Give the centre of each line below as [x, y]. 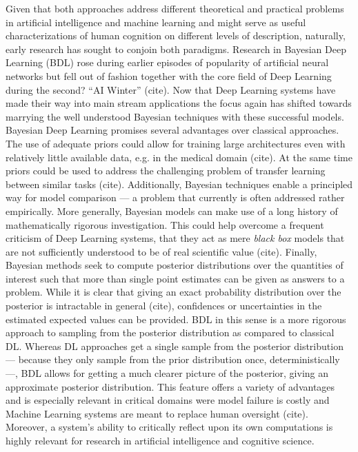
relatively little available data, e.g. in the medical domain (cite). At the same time [179, 157]
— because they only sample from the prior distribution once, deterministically [173, 359]
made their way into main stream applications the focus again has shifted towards [179, 103]
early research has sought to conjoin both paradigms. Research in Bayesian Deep [176, 49]
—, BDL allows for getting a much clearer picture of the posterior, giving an [167, 373]
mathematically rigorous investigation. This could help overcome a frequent [165, 224]
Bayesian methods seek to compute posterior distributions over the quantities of [175, 265]
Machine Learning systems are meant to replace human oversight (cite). [157, 413]
